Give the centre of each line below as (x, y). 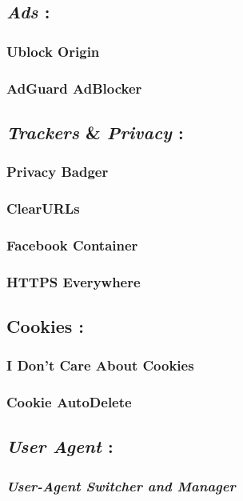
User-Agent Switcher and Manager (121, 485)
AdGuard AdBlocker (74, 88)
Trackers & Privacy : (95, 132)
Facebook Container (72, 244)
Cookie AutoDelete (69, 402)
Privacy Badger (58, 172)
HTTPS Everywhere (74, 281)
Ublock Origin (53, 51)
